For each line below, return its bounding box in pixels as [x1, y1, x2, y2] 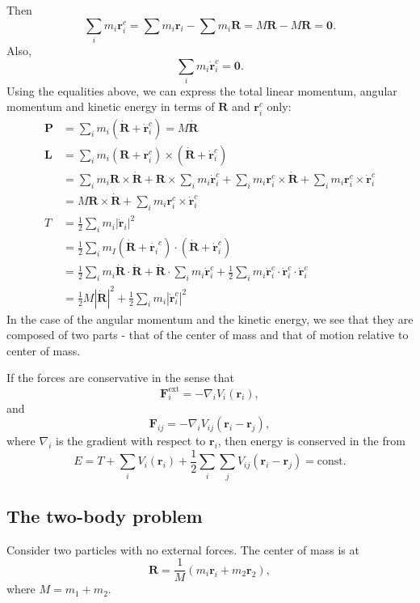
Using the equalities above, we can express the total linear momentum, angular [6, 82, 397, 99]
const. [317, 456, 346, 468]
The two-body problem [6, 503, 203, 528]
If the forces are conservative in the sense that [6, 369, 234, 386]
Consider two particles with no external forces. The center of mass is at [6, 541, 359, 558]
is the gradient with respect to [55, 432, 206, 449]
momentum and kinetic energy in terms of [6, 98, 215, 115]
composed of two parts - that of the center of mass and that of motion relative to [6, 326, 409, 343]
